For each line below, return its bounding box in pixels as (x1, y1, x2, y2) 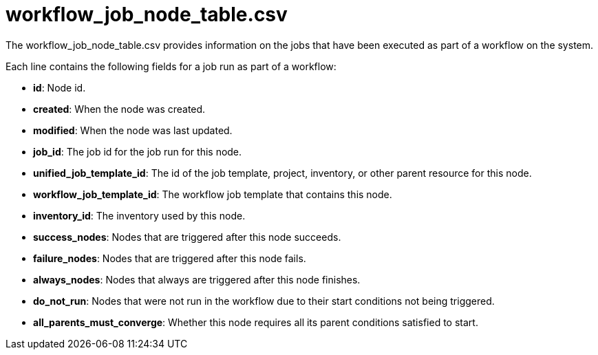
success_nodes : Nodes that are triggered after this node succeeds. (33, 230, 341, 243)
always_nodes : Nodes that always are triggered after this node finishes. (33, 273, 361, 286)
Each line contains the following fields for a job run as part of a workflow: (6, 60, 337, 72)
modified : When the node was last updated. (33, 124, 233, 136)
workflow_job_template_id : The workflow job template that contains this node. (33, 188, 392, 200)
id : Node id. (33, 81, 86, 94)
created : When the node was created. (33, 103, 206, 115)
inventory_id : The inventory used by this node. (33, 209, 246, 222)
